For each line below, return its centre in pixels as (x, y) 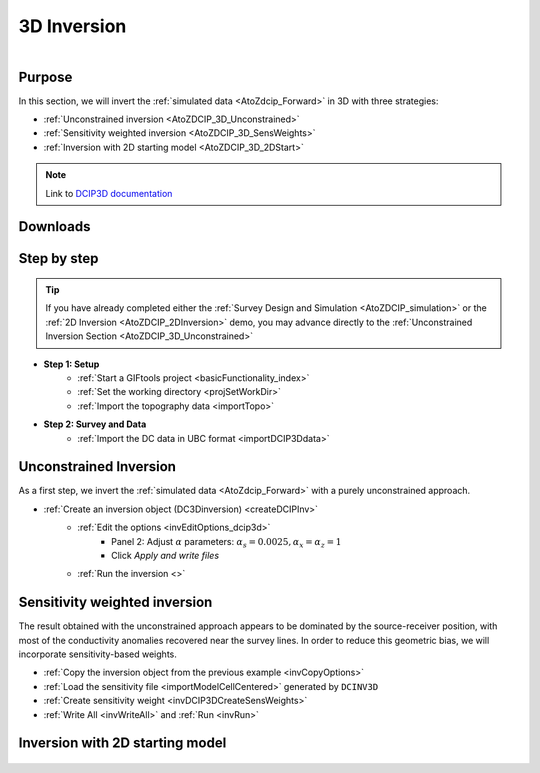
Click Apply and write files (165, 555)
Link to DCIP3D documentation (109, 193)
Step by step (58, 258)
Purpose (45, 76)
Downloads (54, 226)
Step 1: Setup (71, 364)
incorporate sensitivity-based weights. (97, 654)
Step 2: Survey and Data (95, 424)
